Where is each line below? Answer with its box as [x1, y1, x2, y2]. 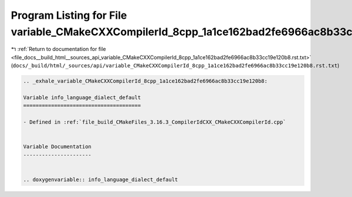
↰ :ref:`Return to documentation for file [11, 46, 106, 53]
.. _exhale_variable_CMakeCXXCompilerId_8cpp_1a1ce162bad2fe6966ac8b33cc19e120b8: [23, 78, 268, 84]
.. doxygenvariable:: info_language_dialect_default [23, 176, 178, 183]
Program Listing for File [11, 9, 127, 22]
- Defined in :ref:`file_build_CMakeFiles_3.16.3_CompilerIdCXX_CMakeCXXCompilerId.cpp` [23, 119, 287, 125]
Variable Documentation [23, 144, 92, 150]
